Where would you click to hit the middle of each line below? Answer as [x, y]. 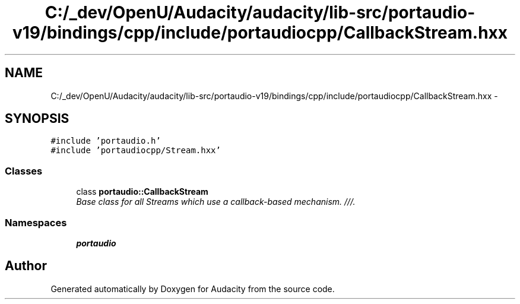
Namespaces [36, 222]
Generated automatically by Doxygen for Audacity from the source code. [193, 289]
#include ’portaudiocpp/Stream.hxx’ [136, 151]
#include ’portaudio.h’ [106, 141]
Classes [24, 171]
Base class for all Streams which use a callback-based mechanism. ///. [216, 202]
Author [26, 266]
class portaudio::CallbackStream [142, 192]
